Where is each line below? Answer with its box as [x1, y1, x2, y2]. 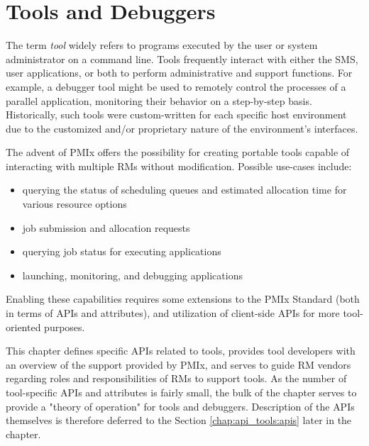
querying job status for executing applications [22, 244, 221, 259]
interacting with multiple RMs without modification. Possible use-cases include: [6, 158, 352, 173]
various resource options [22, 196, 127, 211]
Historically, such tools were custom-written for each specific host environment [6, 107, 347, 122]
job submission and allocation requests [22, 220, 190, 235]
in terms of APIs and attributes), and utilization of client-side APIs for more [6, 306, 340, 320]
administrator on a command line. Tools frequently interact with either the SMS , [6, 51, 358, 66]
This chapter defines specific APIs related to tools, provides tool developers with [6, 343, 356, 358]
